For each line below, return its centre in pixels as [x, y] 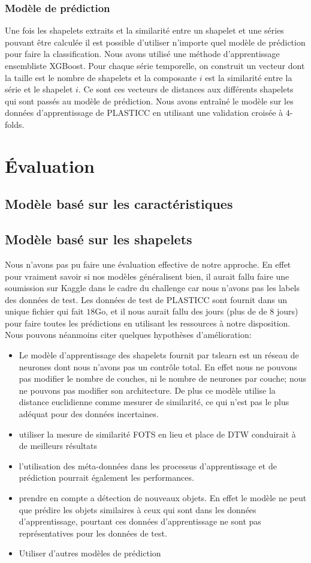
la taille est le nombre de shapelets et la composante [101, 77]
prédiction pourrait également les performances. [106, 477]
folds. [15, 124]
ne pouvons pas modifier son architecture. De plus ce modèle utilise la [147, 390]
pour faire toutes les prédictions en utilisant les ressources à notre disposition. [148, 323]
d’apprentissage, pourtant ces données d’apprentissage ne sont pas [140, 521]
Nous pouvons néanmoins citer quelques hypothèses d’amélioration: [128, 335]
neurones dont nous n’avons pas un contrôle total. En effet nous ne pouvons [158, 366]
